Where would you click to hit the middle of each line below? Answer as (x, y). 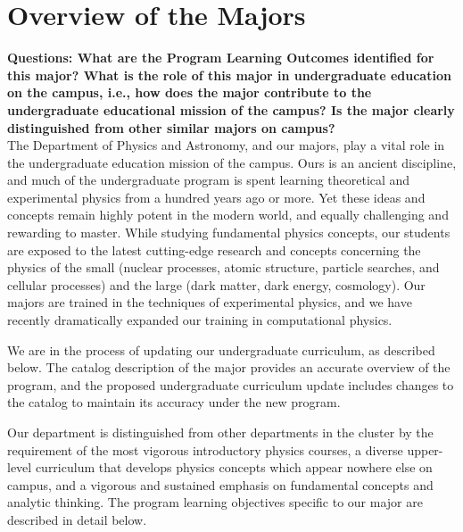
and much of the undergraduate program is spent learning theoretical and (209, 180)
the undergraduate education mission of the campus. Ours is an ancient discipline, (232, 162)
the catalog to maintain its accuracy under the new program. (174, 402)
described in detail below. (77, 519)
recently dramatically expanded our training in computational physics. (200, 320)
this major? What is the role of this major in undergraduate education (229, 75)
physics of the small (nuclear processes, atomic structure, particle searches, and (223, 267)
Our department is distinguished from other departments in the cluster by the (220, 432)
